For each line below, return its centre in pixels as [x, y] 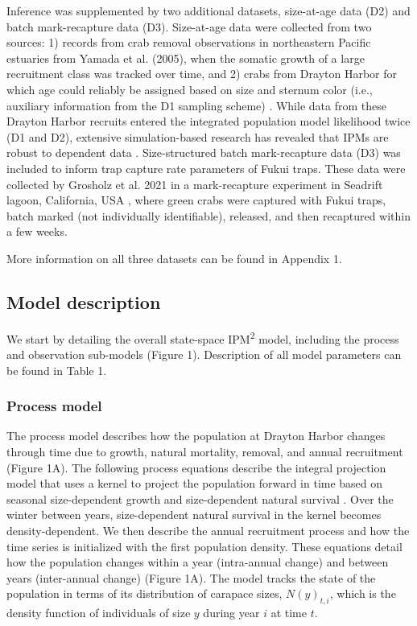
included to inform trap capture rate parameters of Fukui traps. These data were [206, 168]
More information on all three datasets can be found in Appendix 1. [174, 258]
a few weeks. [37, 231]
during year [231, 613]
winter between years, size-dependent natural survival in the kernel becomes [194, 515]
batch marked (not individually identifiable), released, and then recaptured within [208, 215]
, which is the [363, 593]
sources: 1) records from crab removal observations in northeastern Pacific [189, 42]
